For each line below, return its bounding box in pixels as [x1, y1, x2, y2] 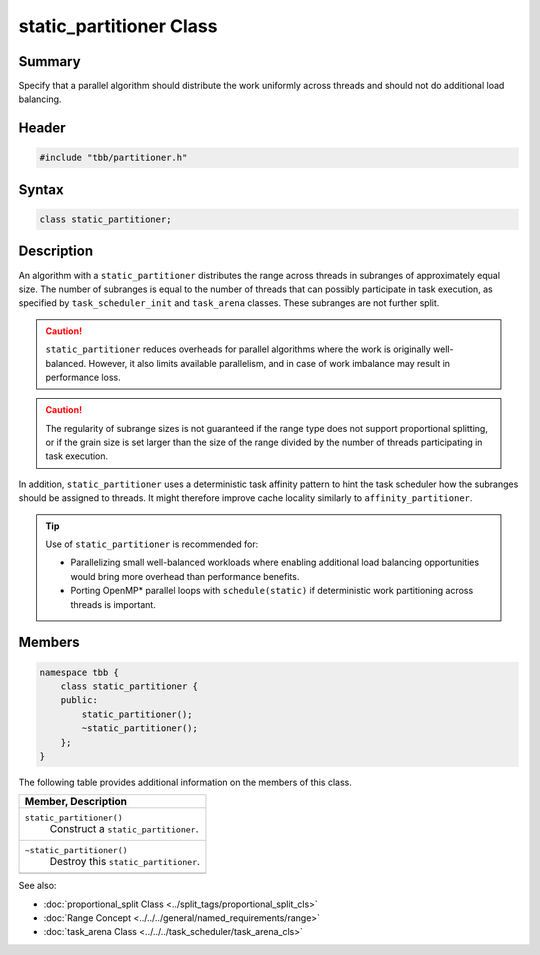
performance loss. [45, 371, 121, 383]
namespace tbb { [39, 666, 120, 678]
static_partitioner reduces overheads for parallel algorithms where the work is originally [45, 343, 432, 355]
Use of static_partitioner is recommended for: [45, 538, 259, 550]
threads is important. [70, 598, 157, 610]
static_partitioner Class [18, 15, 218, 37]
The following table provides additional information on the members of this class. [18, 776, 352, 788]
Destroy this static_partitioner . [49, 855, 200, 869]
